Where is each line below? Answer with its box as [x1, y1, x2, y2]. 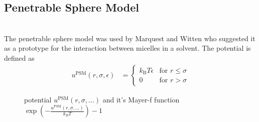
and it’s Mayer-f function [102, 94, 180, 104]
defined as [4, 52, 35, 63]
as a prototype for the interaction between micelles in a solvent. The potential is [4, 43, 251, 53]
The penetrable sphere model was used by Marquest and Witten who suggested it [4, 33, 255, 43]
